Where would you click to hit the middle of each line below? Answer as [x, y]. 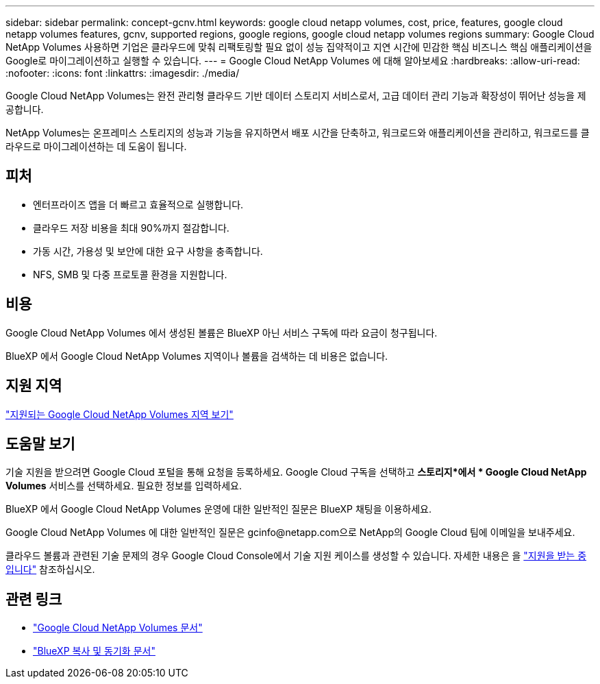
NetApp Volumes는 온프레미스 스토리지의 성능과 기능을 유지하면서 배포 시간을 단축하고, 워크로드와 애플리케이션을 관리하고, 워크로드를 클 [298, 133]
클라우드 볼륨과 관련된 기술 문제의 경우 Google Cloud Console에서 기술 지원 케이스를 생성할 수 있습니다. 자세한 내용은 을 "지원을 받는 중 [296, 556]
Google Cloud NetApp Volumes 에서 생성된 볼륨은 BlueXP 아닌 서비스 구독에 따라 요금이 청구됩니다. [222, 332]
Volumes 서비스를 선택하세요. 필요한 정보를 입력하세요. [124, 486]
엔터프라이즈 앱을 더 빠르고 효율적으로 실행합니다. [138, 204]
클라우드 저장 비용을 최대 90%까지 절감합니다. [131, 228]
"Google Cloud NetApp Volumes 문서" [118, 628]
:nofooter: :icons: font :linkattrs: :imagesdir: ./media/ [123, 73]
